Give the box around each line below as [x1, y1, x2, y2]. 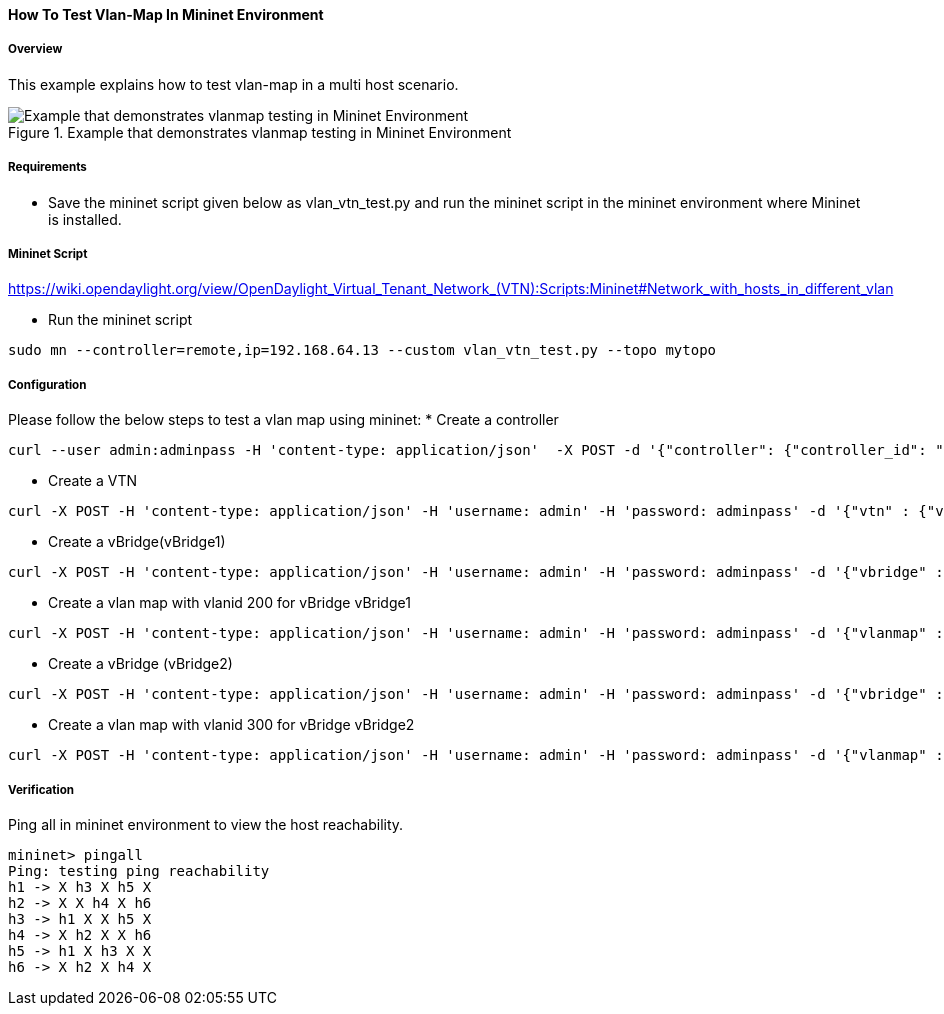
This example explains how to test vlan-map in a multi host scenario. [8, 75, 459, 93]
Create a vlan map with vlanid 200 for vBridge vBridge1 [48, 594, 411, 612]
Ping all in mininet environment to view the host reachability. [8, 815, 404, 833]
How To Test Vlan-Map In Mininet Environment [8, 6, 324, 23]
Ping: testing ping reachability [8, 862, 270, 879]
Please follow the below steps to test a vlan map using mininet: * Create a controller [8, 411, 559, 429]
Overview [8, 42, 63, 57]
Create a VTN [48, 472, 138, 490]
